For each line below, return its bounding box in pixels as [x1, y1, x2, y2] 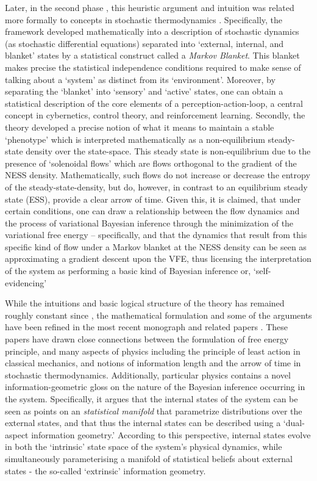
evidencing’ [5, 276, 47, 289]
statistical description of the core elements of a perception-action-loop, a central [5, 96, 303, 109]
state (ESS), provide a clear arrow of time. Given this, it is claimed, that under [5, 192, 301, 205]
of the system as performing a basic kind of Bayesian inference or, [5, 264, 251, 277]
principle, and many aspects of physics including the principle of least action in [5, 344, 301, 357]
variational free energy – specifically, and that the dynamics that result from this [5, 228, 307, 241]
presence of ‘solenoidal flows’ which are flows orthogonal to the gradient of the [5, 156, 297, 169]
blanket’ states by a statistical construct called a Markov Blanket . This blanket [5, 49, 300, 62]
